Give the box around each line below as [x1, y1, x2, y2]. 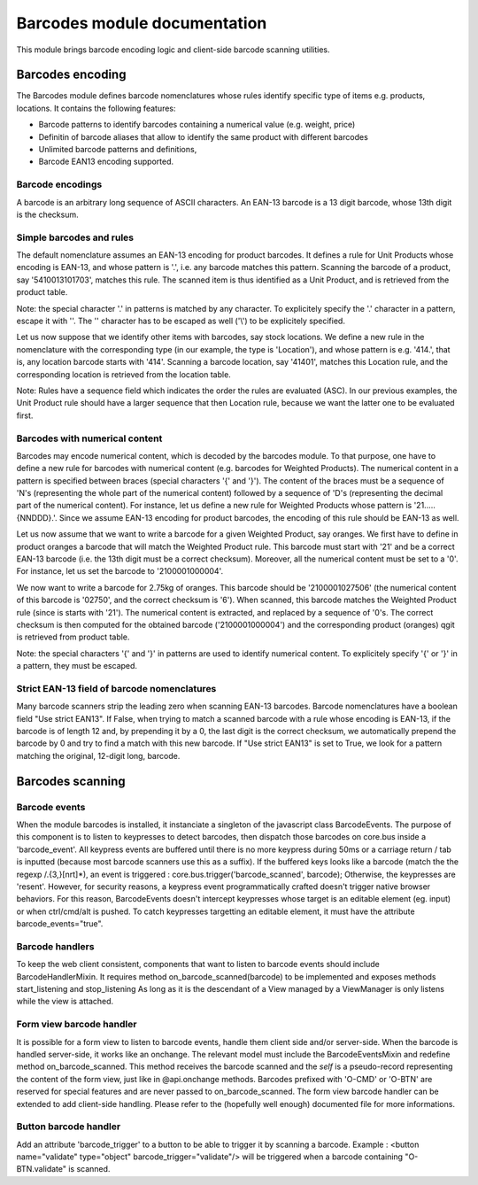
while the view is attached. [16, 996, 114, 1007]
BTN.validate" [16, 1164, 66, 1174]
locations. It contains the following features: [16, 103, 176, 113]
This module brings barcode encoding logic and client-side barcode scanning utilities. [16, 44, 330, 55]
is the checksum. [16, 209, 79, 220]
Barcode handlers [16, 940, 95, 952]
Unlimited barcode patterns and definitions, [38, 144, 197, 155]
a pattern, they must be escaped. [16, 661, 137, 671]
